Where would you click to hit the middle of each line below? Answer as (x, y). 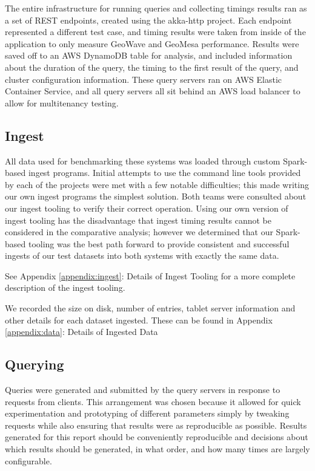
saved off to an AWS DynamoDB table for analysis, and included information (149, 55)
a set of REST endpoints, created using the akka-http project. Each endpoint (148, 20)
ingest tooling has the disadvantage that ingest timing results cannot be (138, 220)
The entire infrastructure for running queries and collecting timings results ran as (156, 8)
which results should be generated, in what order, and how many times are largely (157, 449)
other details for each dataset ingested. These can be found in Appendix (139, 320)
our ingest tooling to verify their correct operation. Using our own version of (147, 208)
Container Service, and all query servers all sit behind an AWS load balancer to (153, 91)
